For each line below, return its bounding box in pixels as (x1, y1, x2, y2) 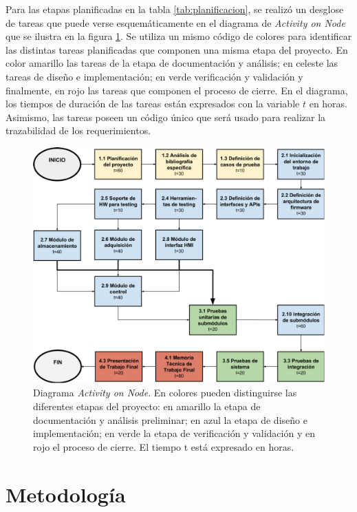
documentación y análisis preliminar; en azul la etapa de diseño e (33, 412, 307, 427)
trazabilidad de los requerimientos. (6, 123, 151, 138)
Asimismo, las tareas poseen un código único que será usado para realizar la (6, 109, 326, 124)
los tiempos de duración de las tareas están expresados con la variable (6, 96, 300, 111)
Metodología (6, 480, 126, 508)
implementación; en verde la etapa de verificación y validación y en (33, 426, 315, 440)
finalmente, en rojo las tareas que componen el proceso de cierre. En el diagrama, (6, 83, 348, 97)
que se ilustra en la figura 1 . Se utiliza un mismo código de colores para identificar (6, 29, 352, 43)
